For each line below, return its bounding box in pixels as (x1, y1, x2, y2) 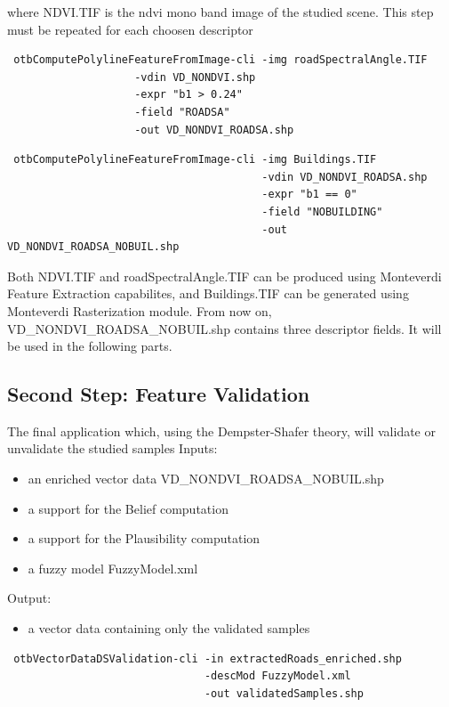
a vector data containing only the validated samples (28, 619, 310, 638)
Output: (7, 589, 52, 607)
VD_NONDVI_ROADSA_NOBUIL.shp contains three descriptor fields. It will (7, 319, 442, 337)
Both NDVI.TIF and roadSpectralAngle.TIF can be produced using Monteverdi (7, 266, 442, 285)
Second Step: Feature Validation (7, 380, 310, 408)
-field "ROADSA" (134, 105, 230, 118)
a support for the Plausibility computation (28, 529, 261, 548)
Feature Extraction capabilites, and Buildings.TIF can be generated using (7, 284, 409, 303)
